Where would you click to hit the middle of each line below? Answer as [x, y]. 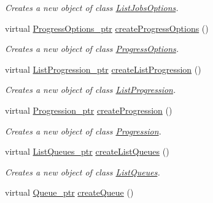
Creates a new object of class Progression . [83, 131]
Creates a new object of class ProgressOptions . [92, 49]
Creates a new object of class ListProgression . [91, 90]
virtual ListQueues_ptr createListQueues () [87, 151]
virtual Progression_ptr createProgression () [89, 110]
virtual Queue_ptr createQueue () [69, 192]
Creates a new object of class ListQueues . [83, 172]
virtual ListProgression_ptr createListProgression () [103, 69]
